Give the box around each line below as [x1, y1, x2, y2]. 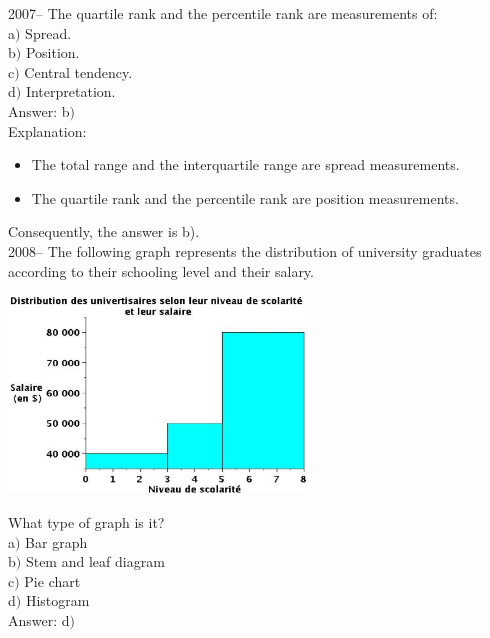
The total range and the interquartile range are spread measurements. [31, 154, 460, 175]
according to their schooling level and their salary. [8, 260, 314, 281]
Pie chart [24, 570, 81, 591]
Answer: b [8, 100, 70, 121]
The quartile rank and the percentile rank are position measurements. [31, 187, 459, 208]
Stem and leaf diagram [25, 551, 165, 572]
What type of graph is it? [8, 512, 165, 533]
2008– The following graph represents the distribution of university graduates [8, 240, 482, 261]
